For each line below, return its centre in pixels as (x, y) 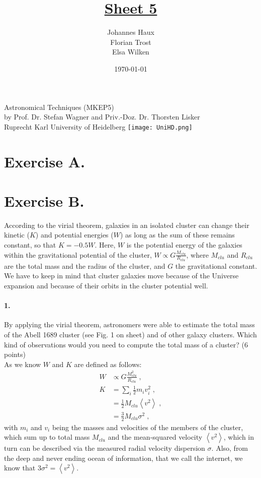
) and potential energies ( (74, 235)
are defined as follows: (108, 364)
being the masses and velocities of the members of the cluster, (148, 427)
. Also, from (230, 448)
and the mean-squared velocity (155, 437)
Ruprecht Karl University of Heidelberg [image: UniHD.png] (98, 126)
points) (15, 354)
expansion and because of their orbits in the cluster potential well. (106, 286)
